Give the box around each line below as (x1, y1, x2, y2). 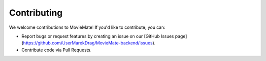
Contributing (9, 7, 63, 18)
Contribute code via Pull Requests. (21, 47, 92, 53)
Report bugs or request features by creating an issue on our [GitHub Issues (21, 33, 174, 39)
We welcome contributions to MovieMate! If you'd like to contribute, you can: (9, 24, 166, 30)
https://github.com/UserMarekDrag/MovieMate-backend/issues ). (23, 40, 156, 46)
